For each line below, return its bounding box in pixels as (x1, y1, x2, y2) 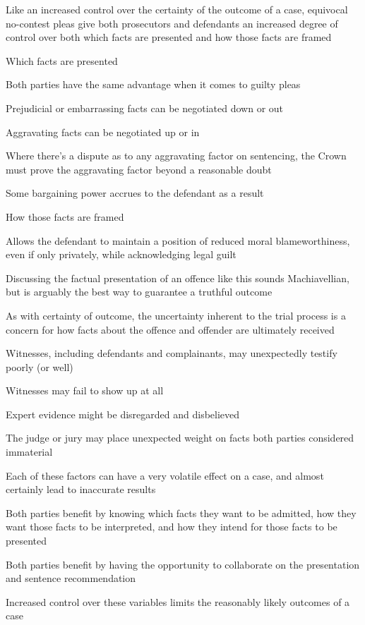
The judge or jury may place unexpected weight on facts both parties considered (6, 430, 354, 445)
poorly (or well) (6, 359, 73, 374)
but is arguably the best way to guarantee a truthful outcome (6, 284, 273, 299)
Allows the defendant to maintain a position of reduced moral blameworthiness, (6, 233, 350, 248)
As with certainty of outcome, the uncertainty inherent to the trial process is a (6, 308, 346, 322)
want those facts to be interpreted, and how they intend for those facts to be (6, 519, 337, 534)
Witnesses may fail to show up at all (6, 383, 164, 398)
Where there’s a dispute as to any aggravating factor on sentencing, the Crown (6, 148, 347, 163)
